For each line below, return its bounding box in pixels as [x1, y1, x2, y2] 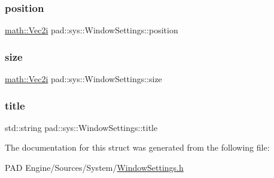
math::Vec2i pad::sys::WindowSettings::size [5, 73, 162, 85]
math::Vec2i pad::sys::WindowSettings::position [5, 24, 178, 36]
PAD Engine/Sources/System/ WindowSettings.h [5, 161, 184, 174]
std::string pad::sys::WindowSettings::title [5, 121, 158, 133]
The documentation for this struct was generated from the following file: [5, 141, 270, 154]
